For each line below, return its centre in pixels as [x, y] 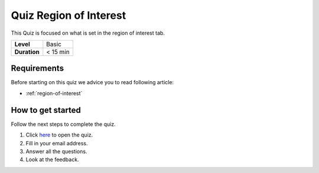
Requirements [38, 69]
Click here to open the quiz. [59, 135]
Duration [27, 52]
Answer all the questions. [56, 151]
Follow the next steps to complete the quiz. [63, 124]
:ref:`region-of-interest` [54, 93]
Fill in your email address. [57, 143]
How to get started [46, 110]
